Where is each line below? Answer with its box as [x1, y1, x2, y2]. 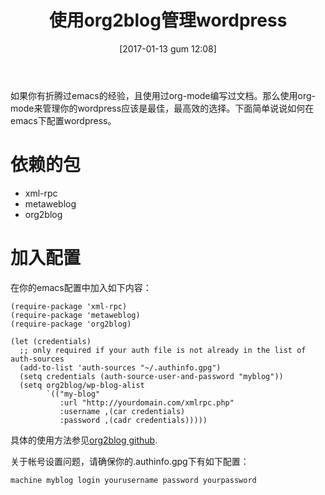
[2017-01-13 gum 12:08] [119, 42, 217, 55]
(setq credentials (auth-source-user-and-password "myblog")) [19, 371, 284, 381]
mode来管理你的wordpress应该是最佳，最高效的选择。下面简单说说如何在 [10, 102, 315, 114]
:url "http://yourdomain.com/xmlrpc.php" [59, 397, 235, 408]
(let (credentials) [10, 336, 92, 346]
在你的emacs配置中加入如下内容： [10, 281, 152, 293]
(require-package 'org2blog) [10, 319, 132, 329]
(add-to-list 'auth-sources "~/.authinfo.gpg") [19, 362, 222, 373]
